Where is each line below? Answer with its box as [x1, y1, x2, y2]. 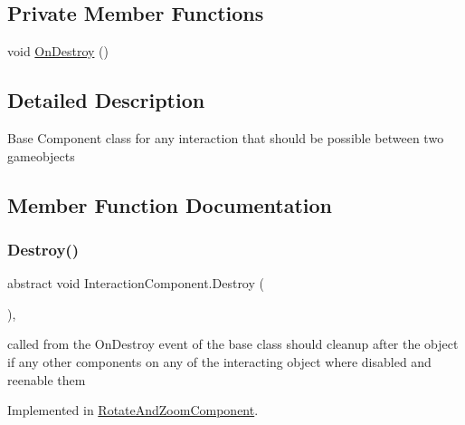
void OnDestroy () [7, 42, 109, 61]
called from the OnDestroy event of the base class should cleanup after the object [7, 334, 459, 353]
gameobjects [7, 146, 75, 165]
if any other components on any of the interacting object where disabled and [7, 352, 432, 371]
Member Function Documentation [7, 190, 333, 218]
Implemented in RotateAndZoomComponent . [7, 401, 259, 420]
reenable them [7, 370, 86, 389]
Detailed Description [7, 86, 205, 114]
